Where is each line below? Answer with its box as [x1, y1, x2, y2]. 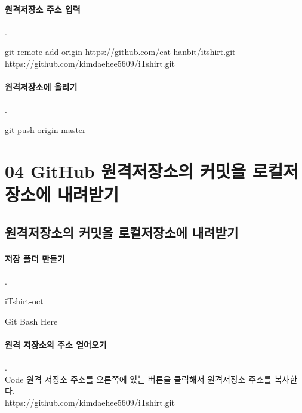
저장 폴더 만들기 [5, 252, 65, 264]
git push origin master [5, 123, 86, 135]
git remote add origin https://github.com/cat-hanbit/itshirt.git [5, 45, 236, 58]
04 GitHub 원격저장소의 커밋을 [5, 158, 246, 183]
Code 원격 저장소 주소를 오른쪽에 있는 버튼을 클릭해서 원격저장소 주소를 [5, 372, 272, 385]
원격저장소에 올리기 [5, 81, 78, 93]
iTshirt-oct [5, 295, 44, 307]
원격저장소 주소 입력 [5, 2, 81, 15]
